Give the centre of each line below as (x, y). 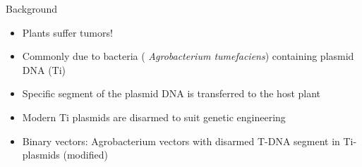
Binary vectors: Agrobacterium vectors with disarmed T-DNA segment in (181, 141)
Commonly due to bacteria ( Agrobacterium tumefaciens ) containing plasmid (188, 56)
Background (31, 8)
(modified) (85, 155)
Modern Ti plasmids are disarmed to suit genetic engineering (154, 117)
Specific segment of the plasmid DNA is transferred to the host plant (171, 93)
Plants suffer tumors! (67, 32)
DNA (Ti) (44, 69)
